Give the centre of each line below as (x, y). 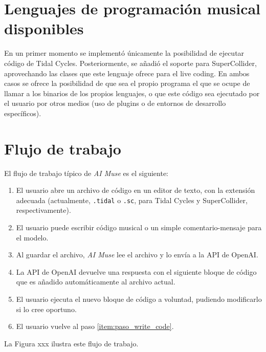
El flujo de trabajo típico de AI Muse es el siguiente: (86, 173)
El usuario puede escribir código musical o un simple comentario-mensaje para (139, 227)
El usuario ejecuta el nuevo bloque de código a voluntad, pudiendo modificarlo (139, 299)
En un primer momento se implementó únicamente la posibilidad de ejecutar (124, 53)
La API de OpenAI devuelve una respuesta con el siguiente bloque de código (136, 271)
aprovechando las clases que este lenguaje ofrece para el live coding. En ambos (127, 73)
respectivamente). (43, 210)
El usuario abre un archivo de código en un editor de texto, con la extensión (136, 190)
